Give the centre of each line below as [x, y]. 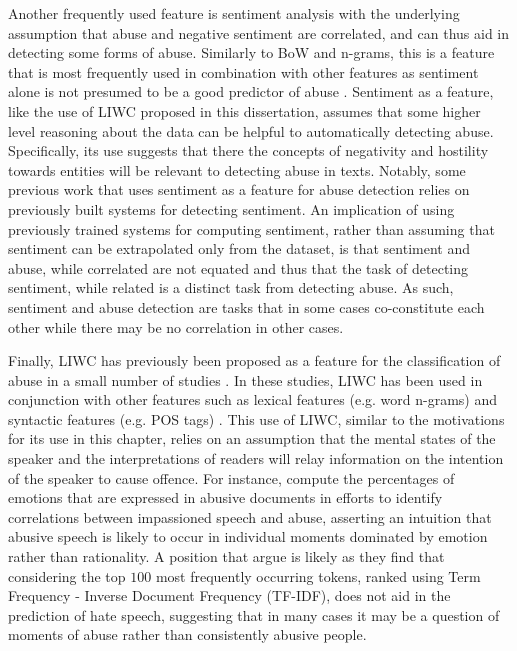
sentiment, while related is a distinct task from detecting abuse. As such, [231, 287]
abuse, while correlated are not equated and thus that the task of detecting [238, 267]
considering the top [67, 575]
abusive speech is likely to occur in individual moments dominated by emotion [248, 536]
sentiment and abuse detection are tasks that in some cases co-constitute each [246, 306]
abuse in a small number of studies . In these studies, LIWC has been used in [245, 379]
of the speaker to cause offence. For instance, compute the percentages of [231, 477]
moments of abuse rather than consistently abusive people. [187, 634]
